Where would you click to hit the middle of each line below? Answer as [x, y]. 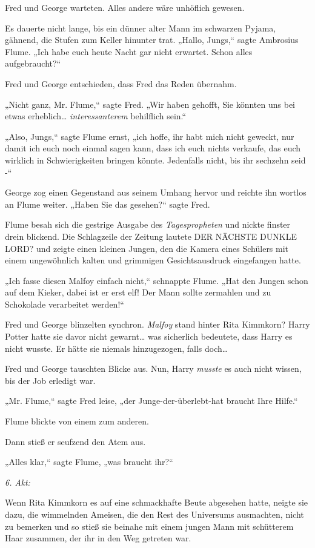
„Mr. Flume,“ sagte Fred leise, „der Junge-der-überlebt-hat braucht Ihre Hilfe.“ [151, 401]
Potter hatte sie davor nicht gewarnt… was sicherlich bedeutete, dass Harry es [149, 336]
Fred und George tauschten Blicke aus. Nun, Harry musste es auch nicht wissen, [153, 368]
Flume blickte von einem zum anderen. [77, 421]
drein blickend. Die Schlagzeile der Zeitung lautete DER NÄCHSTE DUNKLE [151, 236]
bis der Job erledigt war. [50, 380]
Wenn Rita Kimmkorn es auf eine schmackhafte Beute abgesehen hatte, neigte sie [157, 502]
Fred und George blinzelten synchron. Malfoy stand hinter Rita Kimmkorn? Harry [157, 324]
